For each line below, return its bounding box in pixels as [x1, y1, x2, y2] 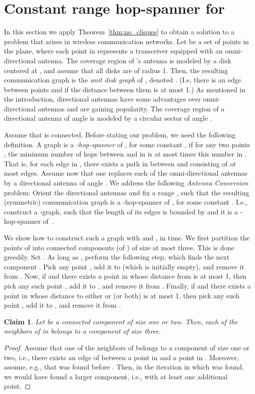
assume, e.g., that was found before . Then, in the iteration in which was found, [4, 362, 244, 372]
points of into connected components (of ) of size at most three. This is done [4, 242, 234, 252]
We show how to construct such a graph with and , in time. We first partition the [4, 233, 250, 242]
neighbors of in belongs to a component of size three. [4, 326, 161, 336]
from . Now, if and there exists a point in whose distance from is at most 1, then [4, 271, 247, 281]
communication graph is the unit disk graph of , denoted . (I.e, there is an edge [4, 75, 241, 85]
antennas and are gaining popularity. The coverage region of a [38, 103, 225, 113]
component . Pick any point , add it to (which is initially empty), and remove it [4, 261, 245, 271]
